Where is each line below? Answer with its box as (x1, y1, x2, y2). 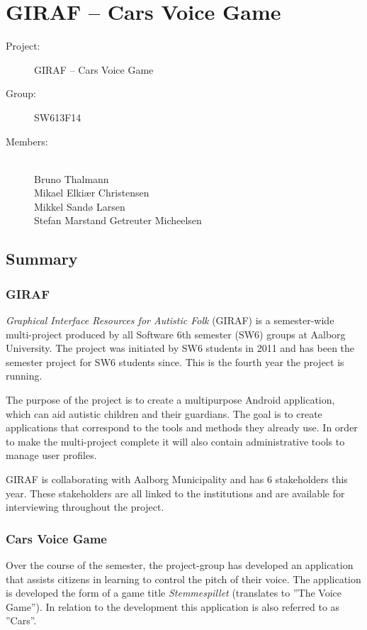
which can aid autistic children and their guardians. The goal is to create (6, 406, 322, 421)
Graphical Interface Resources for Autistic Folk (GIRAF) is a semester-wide (6, 313, 334, 328)
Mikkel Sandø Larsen (34, 199, 125, 214)
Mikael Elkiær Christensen (34, 185, 149, 200)
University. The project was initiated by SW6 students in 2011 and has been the (6, 341, 355, 355)
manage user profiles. (6, 448, 97, 463)
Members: (6, 133, 48, 148)
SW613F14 (34, 109, 81, 124)
